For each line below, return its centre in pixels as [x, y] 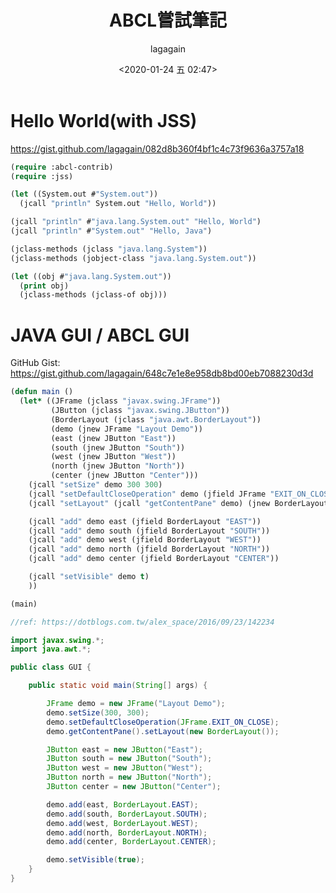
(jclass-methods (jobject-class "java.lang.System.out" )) [133, 258]
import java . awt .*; [51, 649]
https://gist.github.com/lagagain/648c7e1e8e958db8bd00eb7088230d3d [162, 373]
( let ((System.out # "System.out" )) [84, 194]
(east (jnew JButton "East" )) [113, 438]
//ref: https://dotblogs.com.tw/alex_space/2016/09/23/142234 [142, 622]
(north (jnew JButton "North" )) [118, 466]
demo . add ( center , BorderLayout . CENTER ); [131, 842]
